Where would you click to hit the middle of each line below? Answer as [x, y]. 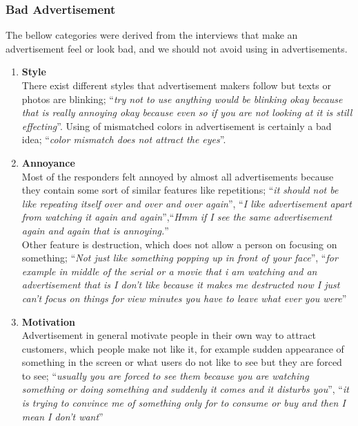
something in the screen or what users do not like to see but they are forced [182, 362]
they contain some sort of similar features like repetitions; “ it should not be [180, 190]
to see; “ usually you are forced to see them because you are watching [165, 375]
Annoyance [48, 162]
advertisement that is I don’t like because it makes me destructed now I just [181, 285]
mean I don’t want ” [62, 416]
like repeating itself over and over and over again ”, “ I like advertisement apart [187, 203]
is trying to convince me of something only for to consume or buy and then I [183, 403]
